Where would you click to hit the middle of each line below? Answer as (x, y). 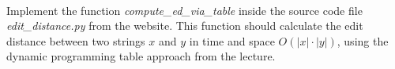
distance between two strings (76, 40)
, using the (363, 40)
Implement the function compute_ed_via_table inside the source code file (184, 10)
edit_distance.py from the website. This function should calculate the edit (185, 25)
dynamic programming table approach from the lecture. (141, 56)
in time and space (232, 40)
